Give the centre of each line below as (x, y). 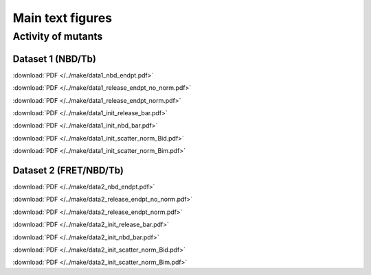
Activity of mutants (58, 36)
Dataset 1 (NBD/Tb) (54, 59)
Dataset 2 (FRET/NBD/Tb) (68, 170)
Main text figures (63, 18)
